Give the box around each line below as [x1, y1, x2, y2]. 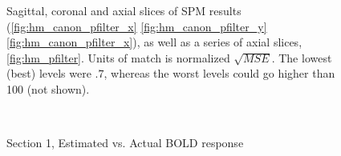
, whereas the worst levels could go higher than [104, 65, 335, 82]
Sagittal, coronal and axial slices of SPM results [6, 2, 242, 18]
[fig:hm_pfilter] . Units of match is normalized [6, 49, 230, 66]
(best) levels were [6, 65, 91, 82]
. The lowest [271, 49, 332, 66]
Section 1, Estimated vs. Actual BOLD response [6, 134, 244, 151]
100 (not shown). [6, 80, 90, 97]
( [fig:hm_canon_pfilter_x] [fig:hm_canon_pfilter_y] [6, 18, 267, 34]
